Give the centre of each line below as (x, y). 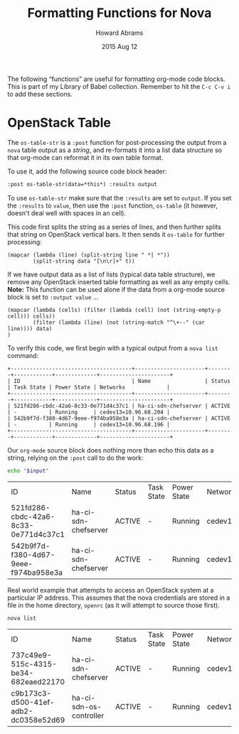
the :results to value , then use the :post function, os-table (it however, (113, 205)
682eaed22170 (38, 681)
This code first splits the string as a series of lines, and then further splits (115, 227)
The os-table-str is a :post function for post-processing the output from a (117, 142)
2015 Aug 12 (119, 46)
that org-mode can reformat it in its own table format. (85, 157)
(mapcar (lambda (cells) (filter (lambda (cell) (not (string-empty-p (114, 310)
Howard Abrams (119, 33)
